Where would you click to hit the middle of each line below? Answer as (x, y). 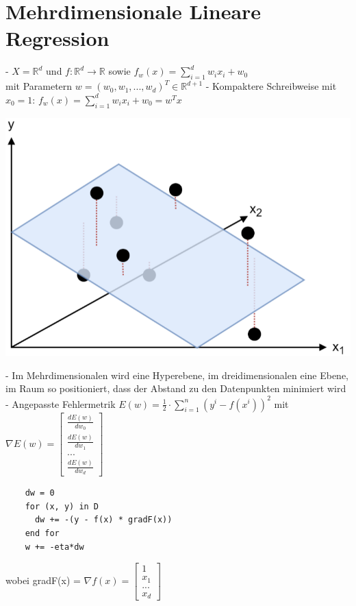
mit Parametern (39, 86)
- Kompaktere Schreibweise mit (271, 86)
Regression (58, 38)
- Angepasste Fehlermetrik (61, 403)
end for (42, 534)
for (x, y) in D (62, 506)
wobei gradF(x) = (43, 580)
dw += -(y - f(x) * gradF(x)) (103, 520)
